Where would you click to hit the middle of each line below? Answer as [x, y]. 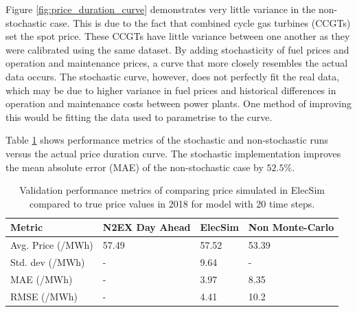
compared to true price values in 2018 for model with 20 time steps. [172, 203]
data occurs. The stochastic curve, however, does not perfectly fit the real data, [173, 76]
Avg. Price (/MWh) [52, 245]
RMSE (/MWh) [44, 296]
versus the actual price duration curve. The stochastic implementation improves [173, 153]
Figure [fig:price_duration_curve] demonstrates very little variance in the [161, 9]
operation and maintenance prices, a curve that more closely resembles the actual [177, 63]
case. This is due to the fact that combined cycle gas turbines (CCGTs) [200, 22]
